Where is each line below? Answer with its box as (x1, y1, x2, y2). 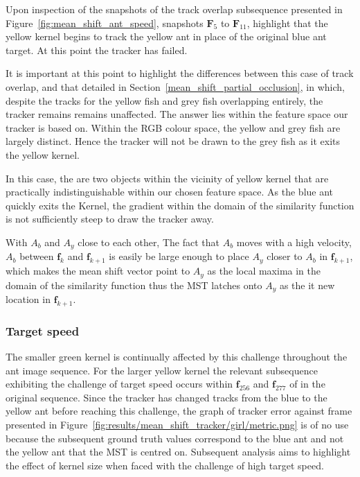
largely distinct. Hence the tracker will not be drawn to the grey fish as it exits (6, 134, 341, 148)
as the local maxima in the (207, 263, 321, 278)
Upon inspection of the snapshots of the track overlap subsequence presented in (6, 2, 343, 16)
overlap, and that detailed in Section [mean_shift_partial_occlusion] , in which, (6, 79, 345, 94)
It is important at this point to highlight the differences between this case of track (6, 66, 354, 80)
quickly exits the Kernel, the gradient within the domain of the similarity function (6, 198, 354, 212)
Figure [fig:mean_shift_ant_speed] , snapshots (6, 15, 204, 30)
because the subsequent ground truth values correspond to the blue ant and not (6, 431, 344, 445)
